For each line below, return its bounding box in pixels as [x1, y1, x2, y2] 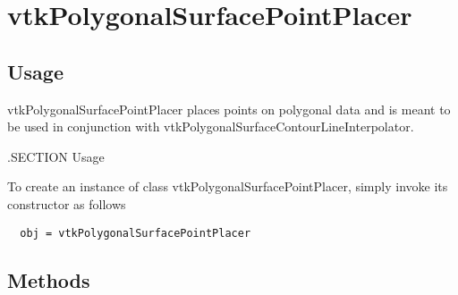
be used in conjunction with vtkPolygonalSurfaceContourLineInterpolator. [7, 117, 414, 136]
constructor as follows [7, 194, 126, 213]
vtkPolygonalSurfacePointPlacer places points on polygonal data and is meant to [7, 99, 451, 118]
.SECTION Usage [7, 147, 105, 165]
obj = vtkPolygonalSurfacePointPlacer [20, 226, 251, 240]
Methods [7, 265, 90, 293]
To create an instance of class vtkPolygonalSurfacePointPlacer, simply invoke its [7, 177, 448, 196]
